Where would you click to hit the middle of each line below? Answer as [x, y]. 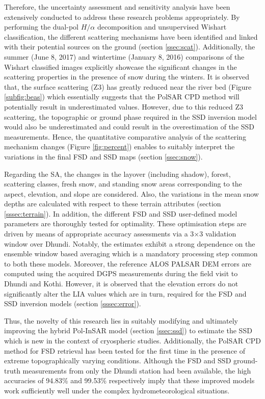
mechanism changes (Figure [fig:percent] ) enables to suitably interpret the [120, 147]
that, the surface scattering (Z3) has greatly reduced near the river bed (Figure [128, 86]
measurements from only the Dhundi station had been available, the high [137, 370]
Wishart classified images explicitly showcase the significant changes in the [121, 66]
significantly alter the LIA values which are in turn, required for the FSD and [125, 293]
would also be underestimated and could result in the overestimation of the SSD [129, 127]
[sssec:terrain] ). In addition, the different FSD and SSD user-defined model [121, 213]
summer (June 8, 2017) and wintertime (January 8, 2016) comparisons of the [124, 56]
